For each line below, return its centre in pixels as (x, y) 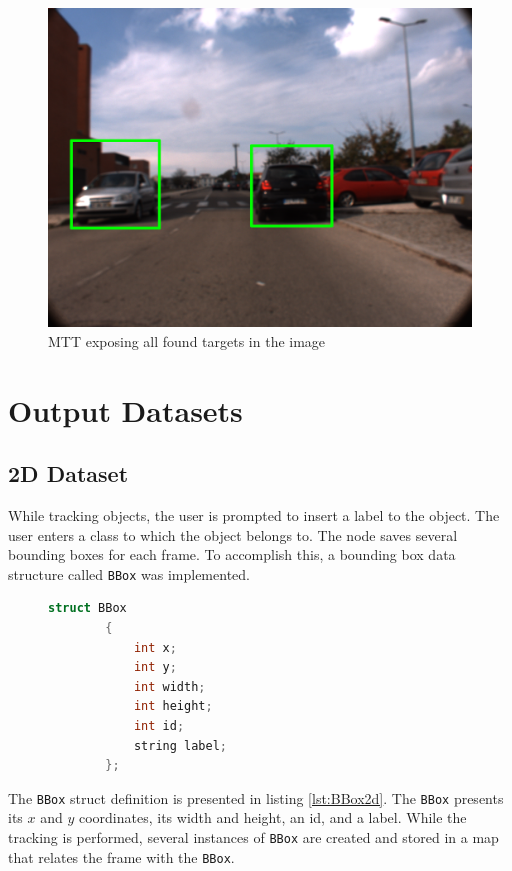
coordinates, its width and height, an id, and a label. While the (272, 817)
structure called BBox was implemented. (129, 573)
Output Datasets (125, 409)
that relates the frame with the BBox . (121, 856)
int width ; (169, 686)
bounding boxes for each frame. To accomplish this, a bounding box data (232, 554)
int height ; (173, 706)
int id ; (159, 726)
